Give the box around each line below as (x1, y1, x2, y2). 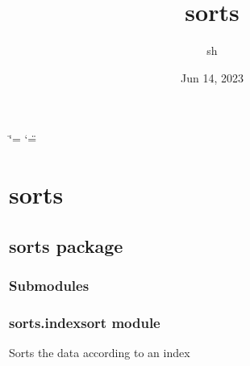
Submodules (9, 275, 90, 295)
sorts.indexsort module (9, 312, 160, 332)
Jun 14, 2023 (181, 69, 244, 86)
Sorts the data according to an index (9, 344, 190, 361)
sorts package (9, 233, 123, 258)
